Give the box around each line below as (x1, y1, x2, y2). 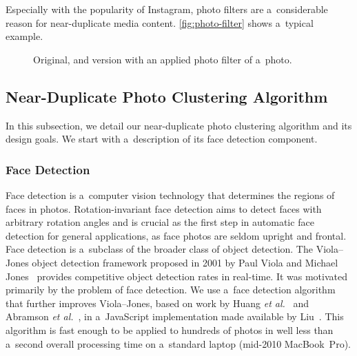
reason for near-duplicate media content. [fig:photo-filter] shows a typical (6, 15, 314, 30)
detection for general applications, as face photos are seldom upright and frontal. (6, 228, 347, 242)
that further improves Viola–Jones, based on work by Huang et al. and (6, 295, 309, 310)
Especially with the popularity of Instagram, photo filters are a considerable (6, 2, 328, 16)
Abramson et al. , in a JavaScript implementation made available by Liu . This (6, 309, 344, 324)
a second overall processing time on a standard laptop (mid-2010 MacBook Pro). (6, 336, 351, 350)
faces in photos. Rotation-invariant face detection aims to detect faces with (6, 201, 322, 216)
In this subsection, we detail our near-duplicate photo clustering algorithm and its (6, 118, 352, 132)
